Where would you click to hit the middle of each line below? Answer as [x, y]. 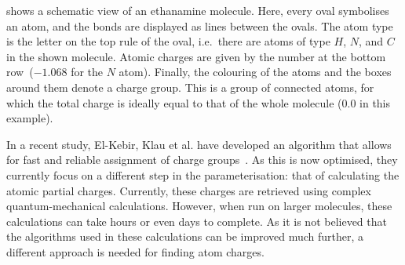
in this [375, 102]
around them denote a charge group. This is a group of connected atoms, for [190, 87]
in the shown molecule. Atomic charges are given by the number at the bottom [196, 56]
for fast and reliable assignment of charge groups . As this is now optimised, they [202, 160]
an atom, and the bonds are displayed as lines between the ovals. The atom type [200, 25]
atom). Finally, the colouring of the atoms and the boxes [255, 72]
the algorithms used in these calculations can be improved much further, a [185, 236]
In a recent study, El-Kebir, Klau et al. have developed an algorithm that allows [199, 144]
